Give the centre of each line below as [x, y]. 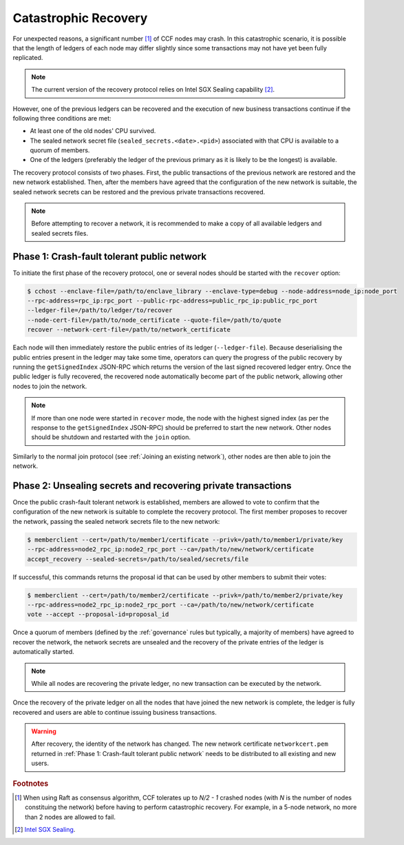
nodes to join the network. [50, 386]
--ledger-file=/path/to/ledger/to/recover [100, 310]
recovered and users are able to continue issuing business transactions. [115, 712]
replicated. [28, 58]
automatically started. [44, 652]
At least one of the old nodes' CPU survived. [93, 131]
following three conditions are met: [62, 118]
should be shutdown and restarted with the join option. [111, 437]
